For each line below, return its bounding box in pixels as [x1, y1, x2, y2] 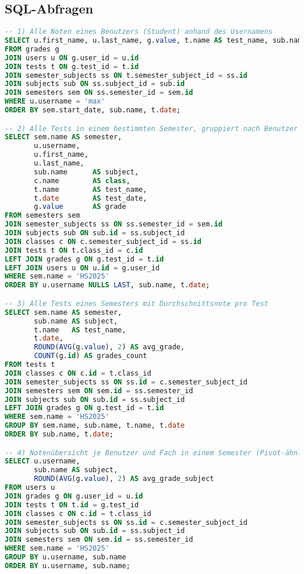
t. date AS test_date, [34, 194, 147, 202]
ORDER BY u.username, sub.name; [5, 561, 130, 570]
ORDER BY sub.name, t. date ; [5, 430, 114, 439]
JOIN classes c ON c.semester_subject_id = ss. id [5, 237, 202, 246]
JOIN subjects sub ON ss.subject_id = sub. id [5, 80, 185, 88]
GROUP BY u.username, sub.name [5, 553, 126, 562]
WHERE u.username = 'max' [5, 97, 105, 106]
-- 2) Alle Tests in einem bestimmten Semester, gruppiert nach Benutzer [5, 124, 298, 133]
